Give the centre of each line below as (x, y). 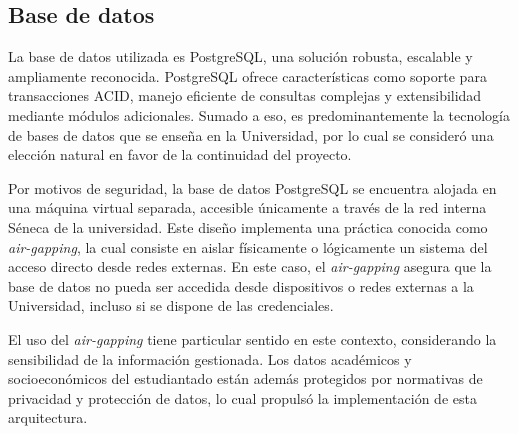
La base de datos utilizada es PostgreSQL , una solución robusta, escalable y (240, 56)
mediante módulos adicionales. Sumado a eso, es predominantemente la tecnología (259, 114)
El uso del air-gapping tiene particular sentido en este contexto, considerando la (252, 338)
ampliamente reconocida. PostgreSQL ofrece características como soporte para (247, 75)
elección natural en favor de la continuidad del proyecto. (180, 154)
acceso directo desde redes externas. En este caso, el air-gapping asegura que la (250, 266)
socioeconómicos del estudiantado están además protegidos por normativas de (245, 378)
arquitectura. (48, 417)
